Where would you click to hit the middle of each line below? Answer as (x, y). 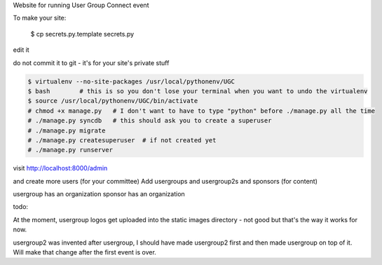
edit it (21, 50)
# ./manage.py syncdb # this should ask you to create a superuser (150, 121)
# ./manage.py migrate (67, 130)
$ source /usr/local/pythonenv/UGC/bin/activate (113, 101)
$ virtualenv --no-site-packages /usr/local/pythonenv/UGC (131, 81)
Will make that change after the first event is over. (85, 252)
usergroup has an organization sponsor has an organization (99, 194)
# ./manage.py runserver (70, 150)
